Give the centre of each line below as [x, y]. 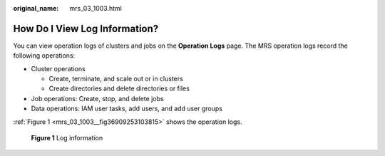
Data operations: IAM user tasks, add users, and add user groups [127, 109]
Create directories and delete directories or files [119, 88]
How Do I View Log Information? [86, 28]
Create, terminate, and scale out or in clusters [116, 79]
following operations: [44, 56]
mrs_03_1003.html [96, 8]
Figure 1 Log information [67, 138]
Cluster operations [58, 68]
